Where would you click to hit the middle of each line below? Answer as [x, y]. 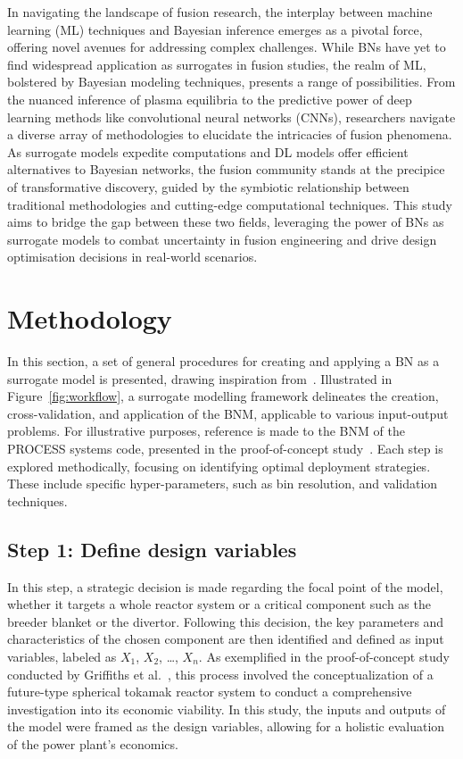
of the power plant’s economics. [93, 743]
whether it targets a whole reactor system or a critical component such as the [219, 604]
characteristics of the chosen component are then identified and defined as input [226, 639]
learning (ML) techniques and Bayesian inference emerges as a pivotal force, [215, 29]
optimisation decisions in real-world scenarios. [132, 257]
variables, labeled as [62, 656]
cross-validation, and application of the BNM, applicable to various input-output [228, 413]
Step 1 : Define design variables [152, 549]
